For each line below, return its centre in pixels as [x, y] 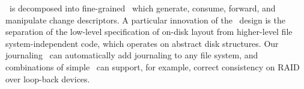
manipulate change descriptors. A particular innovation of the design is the [145, 20]
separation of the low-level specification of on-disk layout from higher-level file [149, 32]
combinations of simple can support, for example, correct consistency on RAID [153, 66]
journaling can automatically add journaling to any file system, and [132, 55]
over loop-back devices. [48, 78]
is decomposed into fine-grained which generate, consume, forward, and [142, 8]
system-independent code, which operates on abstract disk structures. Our [142, 43]
